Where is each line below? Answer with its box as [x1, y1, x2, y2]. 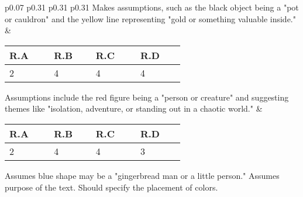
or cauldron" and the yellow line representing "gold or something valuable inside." [5, 12, 296, 25]
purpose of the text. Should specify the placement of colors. [5, 181, 218, 193]
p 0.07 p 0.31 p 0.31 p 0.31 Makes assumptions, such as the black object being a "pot [5, 1, 299, 13]
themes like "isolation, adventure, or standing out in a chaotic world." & [5, 102, 263, 115]
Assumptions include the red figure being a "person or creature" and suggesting [5, 91, 289, 103]
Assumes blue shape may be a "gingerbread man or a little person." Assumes [5, 169, 280, 181]
